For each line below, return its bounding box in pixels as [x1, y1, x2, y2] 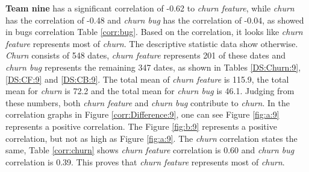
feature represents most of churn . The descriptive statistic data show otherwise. [5, 37, 298, 49]
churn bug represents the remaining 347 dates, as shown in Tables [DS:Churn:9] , [5, 60, 301, 73]
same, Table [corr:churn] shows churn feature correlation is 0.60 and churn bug [5, 144, 295, 156]
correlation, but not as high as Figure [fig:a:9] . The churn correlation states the [5, 132, 298, 144]
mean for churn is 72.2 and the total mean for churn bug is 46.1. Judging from [5, 84, 295, 97]
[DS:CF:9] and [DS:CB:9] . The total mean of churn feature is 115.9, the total [5, 72, 289, 85]
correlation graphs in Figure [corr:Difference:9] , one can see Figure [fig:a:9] [5, 108, 279, 121]
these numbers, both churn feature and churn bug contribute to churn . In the [5, 96, 290, 109]
